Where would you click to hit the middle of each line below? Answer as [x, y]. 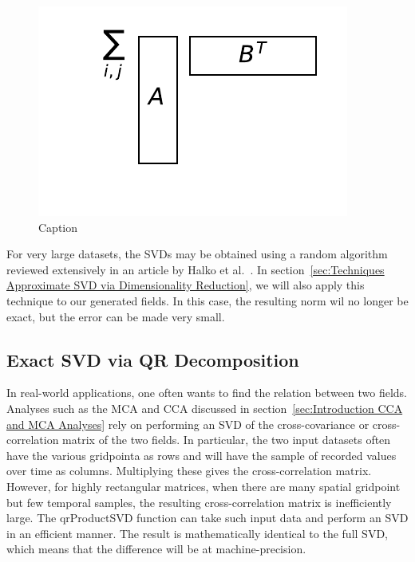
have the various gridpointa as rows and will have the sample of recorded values [202, 455]
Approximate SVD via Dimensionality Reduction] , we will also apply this [186, 285]
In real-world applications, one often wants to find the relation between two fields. [207, 393]
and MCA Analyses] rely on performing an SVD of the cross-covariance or [188, 424]
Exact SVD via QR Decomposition [153, 359]
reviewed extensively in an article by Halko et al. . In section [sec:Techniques [196, 269]
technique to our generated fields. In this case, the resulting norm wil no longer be [207, 300]
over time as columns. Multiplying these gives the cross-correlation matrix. [189, 471]
